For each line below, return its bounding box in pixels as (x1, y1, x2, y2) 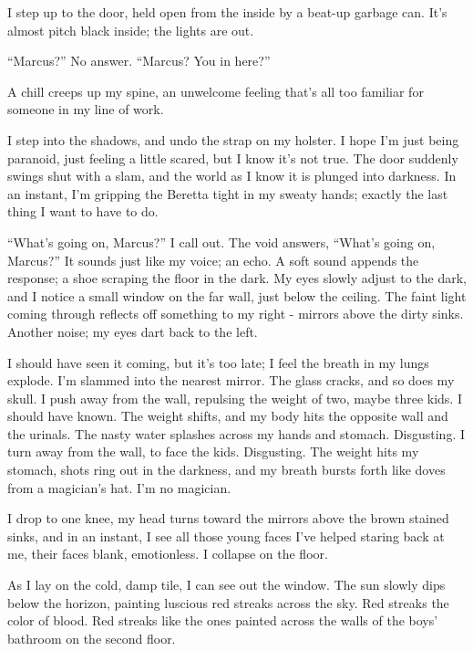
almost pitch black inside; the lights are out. (7, 20, 254, 39)
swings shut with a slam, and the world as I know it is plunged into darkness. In (7, 166, 457, 185)
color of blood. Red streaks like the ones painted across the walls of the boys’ (7, 611, 438, 630)
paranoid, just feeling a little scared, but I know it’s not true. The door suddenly (7, 148, 458, 167)
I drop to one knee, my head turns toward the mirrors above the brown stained (7, 509, 449, 528)
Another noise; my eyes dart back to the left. (7, 321, 258, 341)
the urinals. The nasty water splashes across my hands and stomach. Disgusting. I (7, 424, 466, 443)
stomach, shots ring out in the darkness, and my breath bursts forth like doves (7, 460, 446, 479)
